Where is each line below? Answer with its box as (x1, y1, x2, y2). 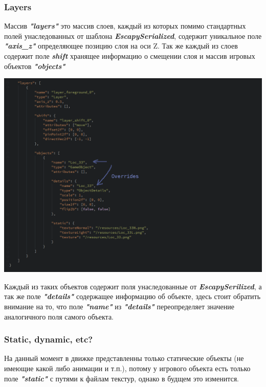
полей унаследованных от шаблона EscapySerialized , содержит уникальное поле (4, 30, 262, 41)
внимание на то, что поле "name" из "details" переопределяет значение (4, 301, 234, 311)
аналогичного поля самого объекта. (4, 311, 114, 322)
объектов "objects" (4, 60, 65, 71)
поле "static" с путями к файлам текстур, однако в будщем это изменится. (4, 373, 239, 383)
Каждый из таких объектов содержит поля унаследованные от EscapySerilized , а (4, 281, 262, 291)
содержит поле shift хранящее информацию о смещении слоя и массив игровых (4, 51, 255, 61)
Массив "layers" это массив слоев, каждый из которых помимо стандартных (4, 20, 246, 31)
